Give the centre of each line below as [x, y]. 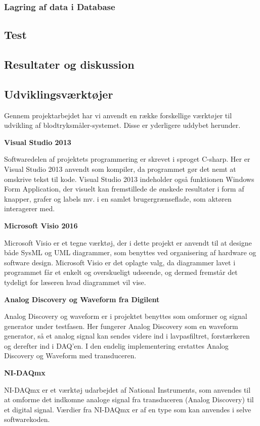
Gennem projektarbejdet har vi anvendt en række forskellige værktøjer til [118, 115]
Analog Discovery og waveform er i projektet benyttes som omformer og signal [126, 316]
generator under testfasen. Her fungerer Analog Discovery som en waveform [121, 326]
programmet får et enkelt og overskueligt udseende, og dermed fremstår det [121, 272]
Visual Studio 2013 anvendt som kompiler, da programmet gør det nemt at [120, 169]
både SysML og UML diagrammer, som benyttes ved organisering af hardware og [130, 252]
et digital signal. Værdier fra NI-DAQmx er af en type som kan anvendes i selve [128, 409]
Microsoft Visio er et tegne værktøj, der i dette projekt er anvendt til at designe [128, 242]
